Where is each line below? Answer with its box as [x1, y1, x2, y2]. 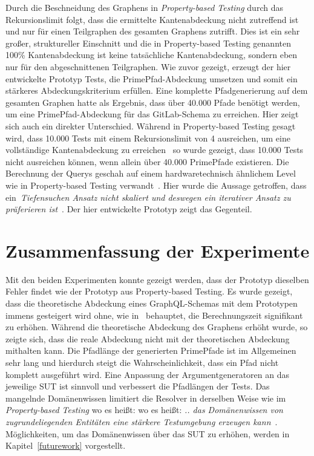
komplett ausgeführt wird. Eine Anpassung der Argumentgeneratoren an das [5, 368, 289, 380]
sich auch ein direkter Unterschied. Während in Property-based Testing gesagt [5, 119, 296, 132]
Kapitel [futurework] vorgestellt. [5, 439, 126, 452]
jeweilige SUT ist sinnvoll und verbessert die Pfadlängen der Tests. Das [5, 380, 270, 392]
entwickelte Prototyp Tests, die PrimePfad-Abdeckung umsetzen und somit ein [5, 72, 298, 85]
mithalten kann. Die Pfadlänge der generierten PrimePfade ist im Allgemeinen [5, 344, 296, 357]
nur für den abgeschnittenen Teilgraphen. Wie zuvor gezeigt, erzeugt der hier [5, 60, 291, 73]
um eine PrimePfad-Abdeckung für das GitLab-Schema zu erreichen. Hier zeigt [5, 108, 299, 120]
